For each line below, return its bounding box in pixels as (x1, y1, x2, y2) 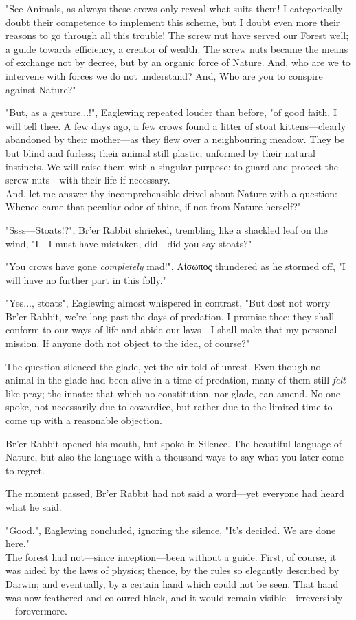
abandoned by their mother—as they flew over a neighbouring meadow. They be (5, 132, 344, 146)
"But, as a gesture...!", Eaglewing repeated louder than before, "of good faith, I (5, 105, 337, 120)
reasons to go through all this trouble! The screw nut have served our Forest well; (5, 28, 349, 43)
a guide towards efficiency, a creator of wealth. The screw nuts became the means (5, 41, 348, 56)
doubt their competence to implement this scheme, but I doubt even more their (5, 14, 340, 29)
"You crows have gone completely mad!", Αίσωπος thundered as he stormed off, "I (5, 259, 346, 274)
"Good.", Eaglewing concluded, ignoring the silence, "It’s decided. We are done (5, 522, 336, 537)
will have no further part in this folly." (5, 272, 166, 287)
